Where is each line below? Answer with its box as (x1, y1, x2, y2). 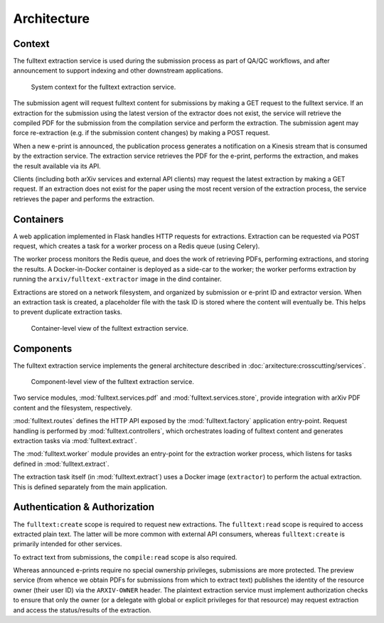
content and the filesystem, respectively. (13, 403, 133, 412)
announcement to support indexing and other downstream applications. (13, 66, 223, 75)
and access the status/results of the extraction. (13, 605, 152, 614)
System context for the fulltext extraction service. (31, 82, 176, 91)
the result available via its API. (13, 161, 101, 170)
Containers (13, 213, 64, 225)
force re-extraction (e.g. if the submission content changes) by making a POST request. (13, 129, 270, 137)
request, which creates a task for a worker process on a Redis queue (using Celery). (13, 242, 260, 250)
